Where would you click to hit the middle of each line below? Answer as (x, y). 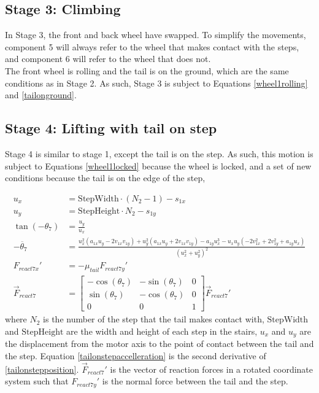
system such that (37, 381)
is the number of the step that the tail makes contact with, (154, 319)
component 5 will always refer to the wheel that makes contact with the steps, (152, 46)
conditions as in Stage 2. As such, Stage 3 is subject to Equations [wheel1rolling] (156, 83)
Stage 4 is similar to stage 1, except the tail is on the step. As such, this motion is (159, 153)
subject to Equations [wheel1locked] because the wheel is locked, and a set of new (158, 165)
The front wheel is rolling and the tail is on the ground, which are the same (147, 70)
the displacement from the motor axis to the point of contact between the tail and (159, 344)
